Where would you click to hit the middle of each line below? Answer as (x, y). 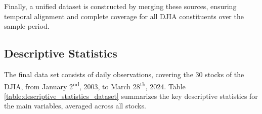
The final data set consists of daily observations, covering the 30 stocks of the (124, 74)
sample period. (27, 26)
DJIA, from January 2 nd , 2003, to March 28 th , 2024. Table (95, 85)
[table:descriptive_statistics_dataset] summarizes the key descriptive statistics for (131, 96)
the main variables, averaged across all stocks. (75, 106)
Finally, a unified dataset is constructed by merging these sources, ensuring (120, 6)
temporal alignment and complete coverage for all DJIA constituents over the (124, 16)
